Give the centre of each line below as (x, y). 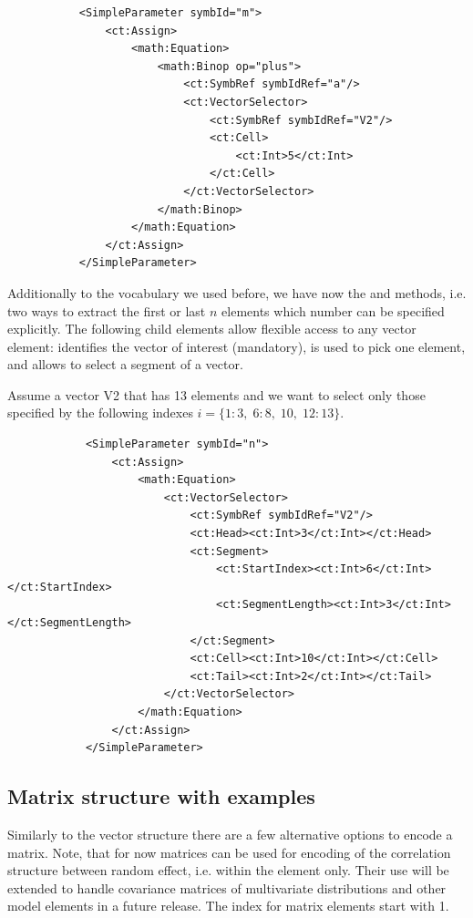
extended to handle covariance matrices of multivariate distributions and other (227, 887)
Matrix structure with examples (161, 796)
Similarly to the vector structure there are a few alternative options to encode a (230, 834)
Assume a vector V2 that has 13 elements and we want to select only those (216, 394)
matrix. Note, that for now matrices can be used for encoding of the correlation (229, 852)
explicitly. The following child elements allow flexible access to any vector (212, 329)
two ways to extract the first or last (107, 310)
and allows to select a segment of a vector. (125, 364)
